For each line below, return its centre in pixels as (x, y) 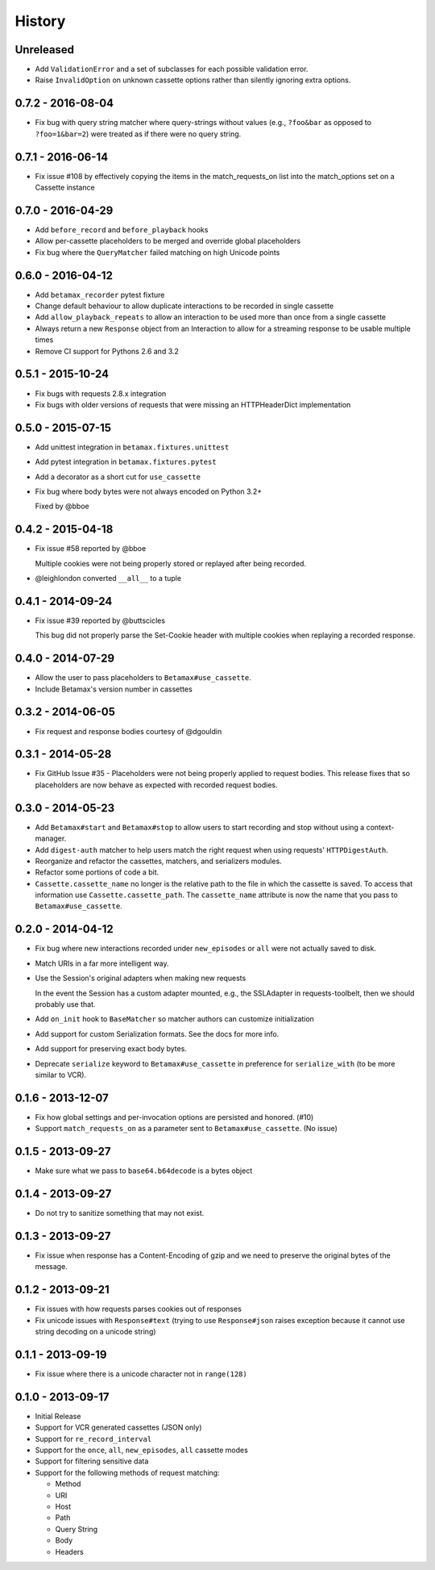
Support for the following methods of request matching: (128, 1472)
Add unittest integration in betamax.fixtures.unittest (132, 447)
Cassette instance (65, 188)
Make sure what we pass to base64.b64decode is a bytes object (144, 1171)
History (40, 21)
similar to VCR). (61, 1075)
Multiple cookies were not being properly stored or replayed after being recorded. (170, 563)
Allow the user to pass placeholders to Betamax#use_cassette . (143, 678)
